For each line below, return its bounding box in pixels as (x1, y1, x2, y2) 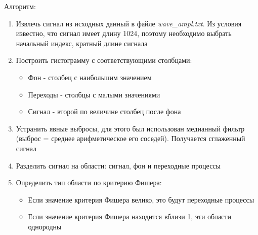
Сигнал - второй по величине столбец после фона (28, 106, 181, 117)
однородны (28, 221, 62, 231)
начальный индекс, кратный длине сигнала (16, 38, 148, 48)
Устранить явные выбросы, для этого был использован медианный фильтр (16, 123, 245, 133)
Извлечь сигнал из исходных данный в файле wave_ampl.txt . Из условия (16, 18, 242, 28)
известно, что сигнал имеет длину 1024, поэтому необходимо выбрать (16, 28, 232, 39)
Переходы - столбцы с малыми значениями (28, 89, 160, 99)
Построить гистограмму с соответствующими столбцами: (16, 55, 192, 65)
